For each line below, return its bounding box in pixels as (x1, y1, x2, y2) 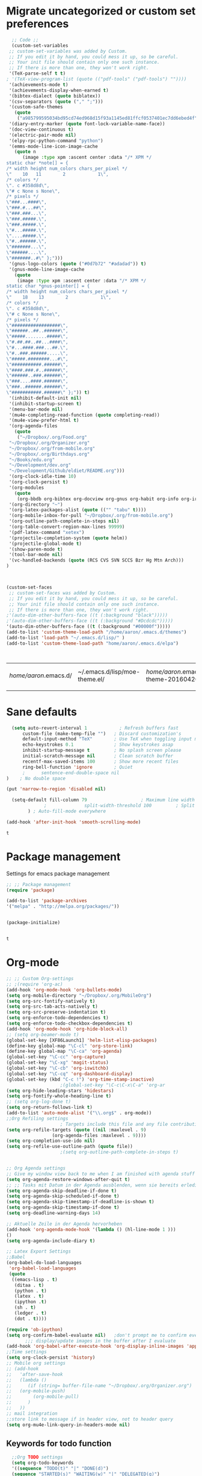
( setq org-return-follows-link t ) (6, 1105, 93, 1111)
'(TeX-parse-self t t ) (8, 70, 66, 76)
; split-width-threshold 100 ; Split (44, 802, 195, 809)
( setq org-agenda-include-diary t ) (6, 1238, 96, 1244)
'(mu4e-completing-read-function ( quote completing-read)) (8, 412, 161, 418)
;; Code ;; (11, 37, 39, 43)
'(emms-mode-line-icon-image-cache (8, 143, 98, 149)
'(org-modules (8, 485, 44, 491)
